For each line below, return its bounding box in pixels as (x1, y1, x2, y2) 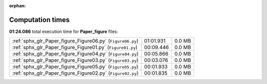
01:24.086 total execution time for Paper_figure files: (9, 28, 118, 34)
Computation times (9, 15, 70, 24)
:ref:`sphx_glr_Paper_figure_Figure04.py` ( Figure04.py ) (12, 51, 139, 57)
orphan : (9, 3, 26, 8)
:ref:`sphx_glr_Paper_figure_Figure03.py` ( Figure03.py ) (12, 57, 138, 64)
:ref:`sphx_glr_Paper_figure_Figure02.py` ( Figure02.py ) (12, 70, 139, 77)
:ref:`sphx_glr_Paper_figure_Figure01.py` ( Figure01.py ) (12, 44, 138, 51)
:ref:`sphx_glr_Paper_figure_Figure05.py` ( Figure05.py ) (12, 63, 138, 70)
